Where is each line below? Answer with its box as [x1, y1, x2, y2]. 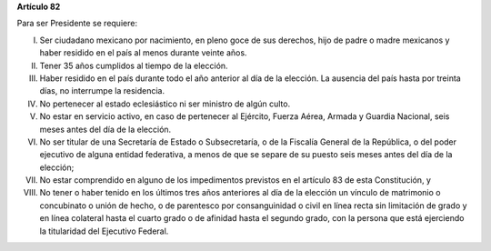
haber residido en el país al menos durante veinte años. [39, 47, 247, 58]
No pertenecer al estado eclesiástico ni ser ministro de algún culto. [39, 98, 291, 109]
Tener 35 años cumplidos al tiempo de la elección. [39, 60, 228, 71]
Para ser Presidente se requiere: [16, 18, 138, 29]
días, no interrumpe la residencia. [39, 85, 165, 96]
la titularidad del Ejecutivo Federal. [39, 226, 169, 236]
